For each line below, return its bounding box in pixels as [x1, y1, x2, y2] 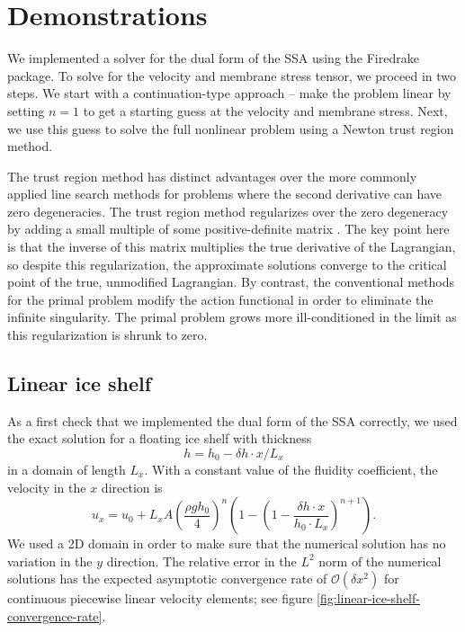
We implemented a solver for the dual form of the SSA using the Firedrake [7, 49, 419, 67]
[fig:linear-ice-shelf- [317, 589, 420, 608]
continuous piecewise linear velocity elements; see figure [7, 589, 313, 608]
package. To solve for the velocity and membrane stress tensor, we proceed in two [7, 66, 457, 85]
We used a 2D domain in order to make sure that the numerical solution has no [7, 534, 446, 553]
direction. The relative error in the [106, 551, 297, 570]
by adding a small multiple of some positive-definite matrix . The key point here [7, 219, 450, 238]
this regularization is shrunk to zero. [7, 325, 208, 344]
